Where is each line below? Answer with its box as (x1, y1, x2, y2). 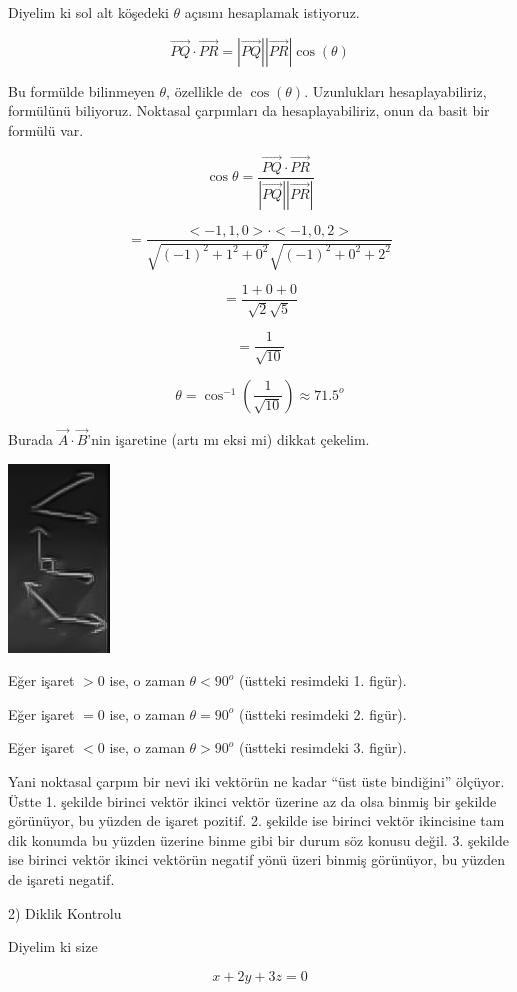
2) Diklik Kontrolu (8, 902, 122, 923)
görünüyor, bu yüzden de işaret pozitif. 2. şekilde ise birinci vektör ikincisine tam (8, 810, 505, 831)
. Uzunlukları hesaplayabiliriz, (304, 80, 487, 101)
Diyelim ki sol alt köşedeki (8, 2, 169, 22)
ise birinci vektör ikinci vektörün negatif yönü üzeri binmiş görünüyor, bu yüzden (8, 849, 506, 870)
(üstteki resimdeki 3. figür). (239, 737, 407, 758)
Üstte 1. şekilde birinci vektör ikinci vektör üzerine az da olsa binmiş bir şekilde (8, 790, 497, 811)
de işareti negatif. (8, 868, 115, 889)
